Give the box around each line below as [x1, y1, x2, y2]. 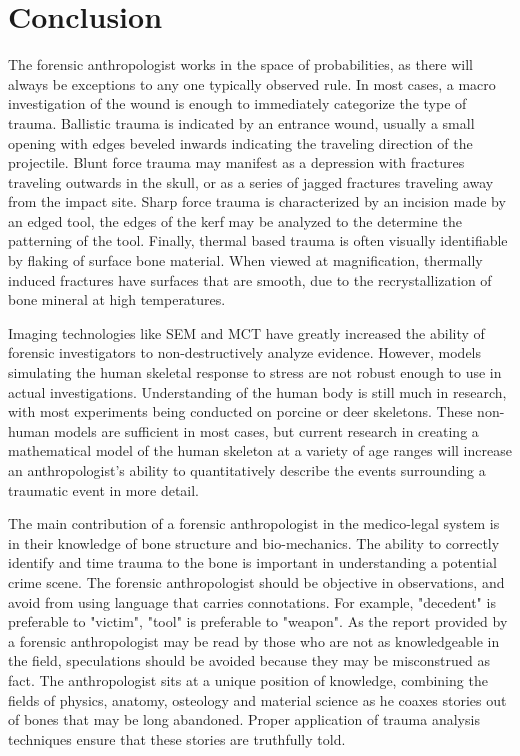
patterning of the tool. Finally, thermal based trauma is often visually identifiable [8, 230, 508, 251]
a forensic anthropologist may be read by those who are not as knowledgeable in [8, 630, 500, 651]
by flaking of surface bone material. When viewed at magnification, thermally [8, 250, 483, 271]
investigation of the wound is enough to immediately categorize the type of [8, 93, 467, 114]
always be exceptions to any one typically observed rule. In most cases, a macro [8, 73, 496, 94]
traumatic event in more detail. [8, 479, 200, 500]
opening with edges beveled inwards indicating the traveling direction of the [8, 132, 473, 153]
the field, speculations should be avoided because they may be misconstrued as [8, 650, 491, 671]
